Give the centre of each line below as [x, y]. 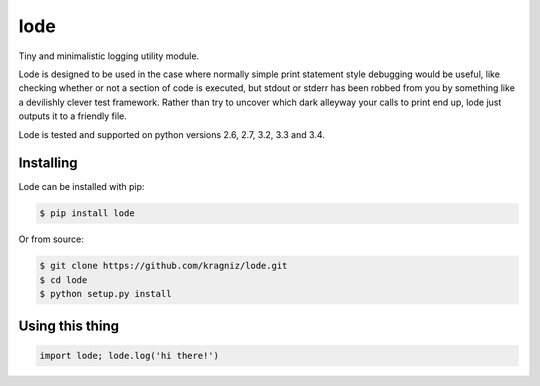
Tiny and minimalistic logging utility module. [109, 56]
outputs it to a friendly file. [72, 116]
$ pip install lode [87, 213]
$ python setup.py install [105, 294]
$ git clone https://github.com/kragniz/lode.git [163, 266]
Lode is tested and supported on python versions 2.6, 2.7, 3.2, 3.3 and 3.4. [171, 134]
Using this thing [69, 325]
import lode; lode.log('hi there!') [129, 355]
